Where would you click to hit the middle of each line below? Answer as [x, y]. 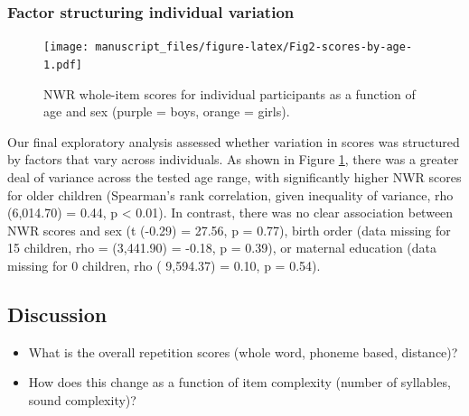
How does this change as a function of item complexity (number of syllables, [239, 382]
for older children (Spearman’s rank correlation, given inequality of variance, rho [230, 194]
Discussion [57, 314]
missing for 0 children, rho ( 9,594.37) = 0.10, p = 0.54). [164, 265]
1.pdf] [63, 65]
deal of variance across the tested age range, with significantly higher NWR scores [234, 176]
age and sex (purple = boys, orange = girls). [167, 111]
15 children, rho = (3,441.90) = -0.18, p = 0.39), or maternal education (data [222, 248]
